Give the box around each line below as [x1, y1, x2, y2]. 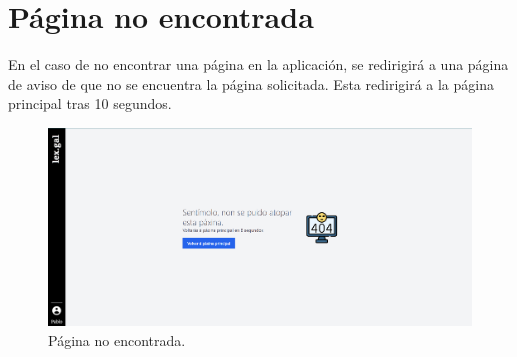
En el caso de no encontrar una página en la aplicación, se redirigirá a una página [8, 54, 509, 75]
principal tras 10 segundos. [8, 93, 172, 114]
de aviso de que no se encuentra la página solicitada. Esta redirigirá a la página [8, 73, 494, 94]
